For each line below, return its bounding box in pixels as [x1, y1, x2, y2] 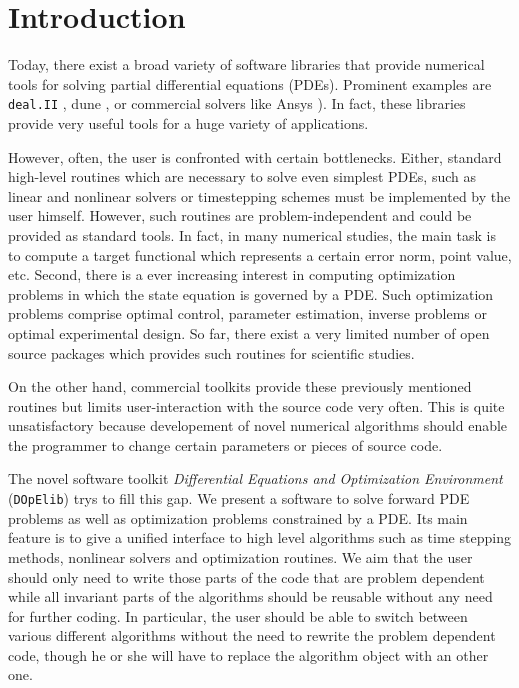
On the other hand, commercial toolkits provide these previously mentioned [8, 376, 472, 397]
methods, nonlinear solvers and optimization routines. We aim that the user [8, 546, 473, 567]
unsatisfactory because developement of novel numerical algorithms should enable [8, 415, 508, 436]
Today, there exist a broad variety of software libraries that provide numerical [8, 54, 485, 75]
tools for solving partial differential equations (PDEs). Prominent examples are [8, 73, 492, 94]
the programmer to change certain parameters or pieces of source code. [8, 434, 443, 455]
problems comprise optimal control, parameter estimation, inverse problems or [8, 303, 488, 324]
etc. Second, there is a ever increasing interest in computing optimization [8, 264, 456, 285]
